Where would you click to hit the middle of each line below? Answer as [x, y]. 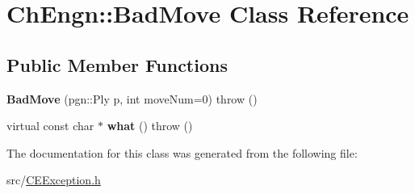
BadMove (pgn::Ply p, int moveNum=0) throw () [132, 98]
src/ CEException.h [54, 180]
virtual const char [50, 126]
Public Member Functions [117, 64]
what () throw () [150, 126]
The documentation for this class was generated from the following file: [182, 152]
